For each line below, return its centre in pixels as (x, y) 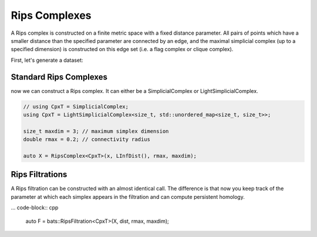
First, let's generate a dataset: (47, 60)
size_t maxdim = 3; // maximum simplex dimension (96, 131)
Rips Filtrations (39, 174)
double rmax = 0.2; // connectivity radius (87, 139)
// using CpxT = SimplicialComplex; (76, 106)
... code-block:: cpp (35, 208)
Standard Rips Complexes (59, 77)
